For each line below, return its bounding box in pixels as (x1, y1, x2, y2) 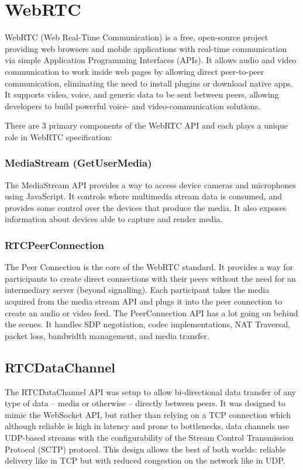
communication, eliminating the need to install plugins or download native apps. (5, 77, 293, 89)
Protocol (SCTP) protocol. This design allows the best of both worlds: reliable (5, 443, 286, 455)
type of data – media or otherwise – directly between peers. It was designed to (5, 397, 285, 409)
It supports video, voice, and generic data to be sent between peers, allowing (5, 88, 279, 101)
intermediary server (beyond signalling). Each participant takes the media (5, 284, 270, 296)
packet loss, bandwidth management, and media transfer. (5, 329, 209, 341)
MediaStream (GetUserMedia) (5, 155, 152, 170)
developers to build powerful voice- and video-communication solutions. (5, 99, 261, 112)
